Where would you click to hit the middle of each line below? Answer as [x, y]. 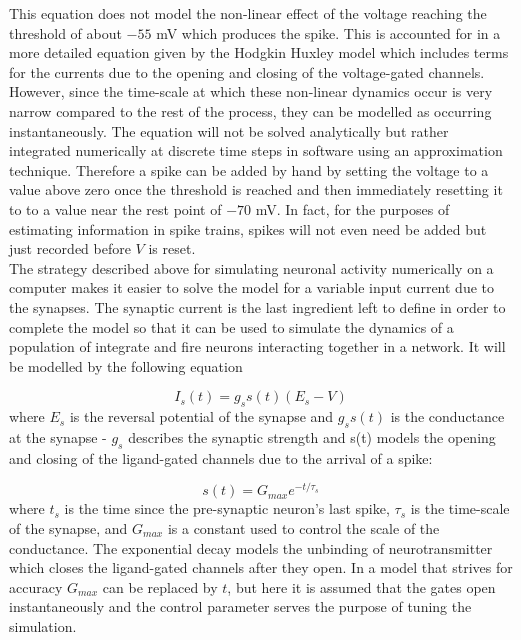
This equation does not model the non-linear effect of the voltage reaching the [248, 13]
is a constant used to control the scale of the [303, 527]
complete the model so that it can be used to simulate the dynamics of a [231, 326]
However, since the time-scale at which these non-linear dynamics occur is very [251, 91]
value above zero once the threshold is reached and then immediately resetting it [256, 189]
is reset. [172, 248]
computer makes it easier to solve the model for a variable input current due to [251, 287]
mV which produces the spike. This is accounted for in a [328, 32]
